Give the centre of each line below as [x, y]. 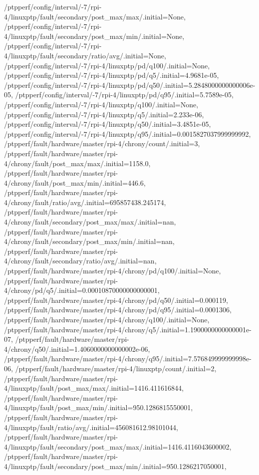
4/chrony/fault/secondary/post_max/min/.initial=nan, [89, 241]
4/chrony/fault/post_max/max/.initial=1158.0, [77, 163]
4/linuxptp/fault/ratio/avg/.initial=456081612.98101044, [91, 427]
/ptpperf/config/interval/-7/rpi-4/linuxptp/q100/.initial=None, [101, 104]
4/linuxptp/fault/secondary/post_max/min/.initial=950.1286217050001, [115, 466]
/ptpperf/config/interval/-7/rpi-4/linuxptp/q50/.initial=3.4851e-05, [108, 124]
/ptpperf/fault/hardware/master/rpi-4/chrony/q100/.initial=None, [107, 319]
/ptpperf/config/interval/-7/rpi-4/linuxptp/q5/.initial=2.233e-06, [104, 114]
